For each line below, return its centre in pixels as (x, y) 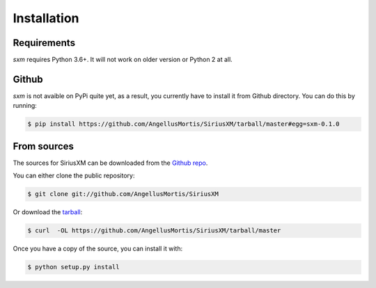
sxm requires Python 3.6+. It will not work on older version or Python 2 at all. (123, 60)
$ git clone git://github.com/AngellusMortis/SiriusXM (123, 194)
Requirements (44, 43)
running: (25, 106)
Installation (46, 18)
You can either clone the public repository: (74, 176)
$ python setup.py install (73, 267)
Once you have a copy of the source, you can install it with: (98, 249)
